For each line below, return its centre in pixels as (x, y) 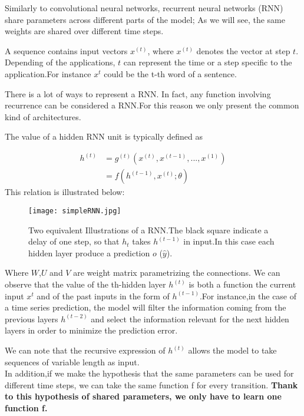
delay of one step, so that (74, 241)
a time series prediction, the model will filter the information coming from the (146, 307)
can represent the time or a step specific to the (208, 62)
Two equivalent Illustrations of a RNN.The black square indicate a (148, 230)
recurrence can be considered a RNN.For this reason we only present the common (152, 105)
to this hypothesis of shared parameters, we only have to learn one (143, 396)
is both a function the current (242, 284)
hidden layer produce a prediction (89, 252)
